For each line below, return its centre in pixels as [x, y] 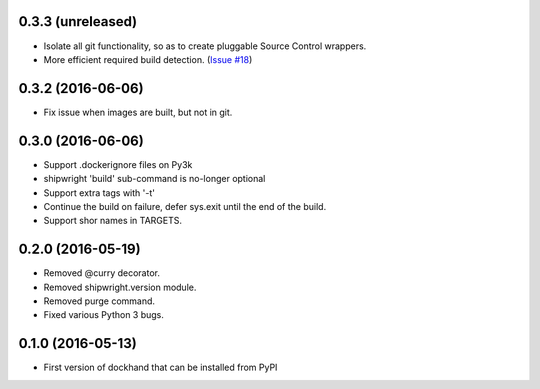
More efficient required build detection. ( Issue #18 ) [148, 59]
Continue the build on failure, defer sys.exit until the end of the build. [185, 206]
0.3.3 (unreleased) [78, 21]
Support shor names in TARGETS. [112, 221]
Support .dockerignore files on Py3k [118, 164]
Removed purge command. [99, 301]
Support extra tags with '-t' [99, 192]
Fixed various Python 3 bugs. [104, 315]
